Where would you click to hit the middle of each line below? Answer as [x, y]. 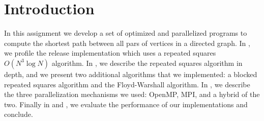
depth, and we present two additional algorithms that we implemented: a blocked [131, 74]
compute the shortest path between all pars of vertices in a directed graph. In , [127, 43]
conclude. [19, 114]
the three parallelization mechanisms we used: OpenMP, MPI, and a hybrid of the [132, 94]
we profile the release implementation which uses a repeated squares [110, 53]
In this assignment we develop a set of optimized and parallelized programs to [126, 33]
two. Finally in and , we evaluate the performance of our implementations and [126, 104]
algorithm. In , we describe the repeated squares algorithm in [147, 63]
